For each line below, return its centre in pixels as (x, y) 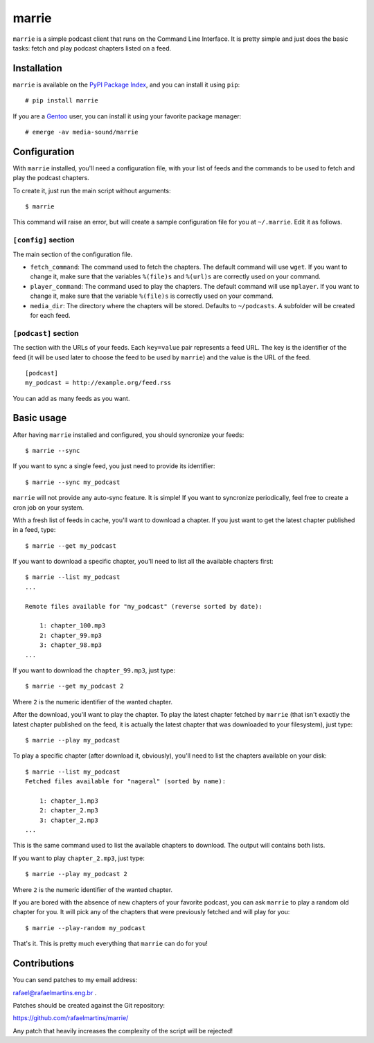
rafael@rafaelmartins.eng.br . (55, 992)
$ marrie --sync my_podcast (73, 482)
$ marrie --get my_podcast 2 (74, 686)
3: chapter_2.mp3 (69, 820)
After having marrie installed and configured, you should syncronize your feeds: (128, 435)
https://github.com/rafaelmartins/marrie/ (71, 1018)
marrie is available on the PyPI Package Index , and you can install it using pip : (126, 84)
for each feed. (50, 315)
